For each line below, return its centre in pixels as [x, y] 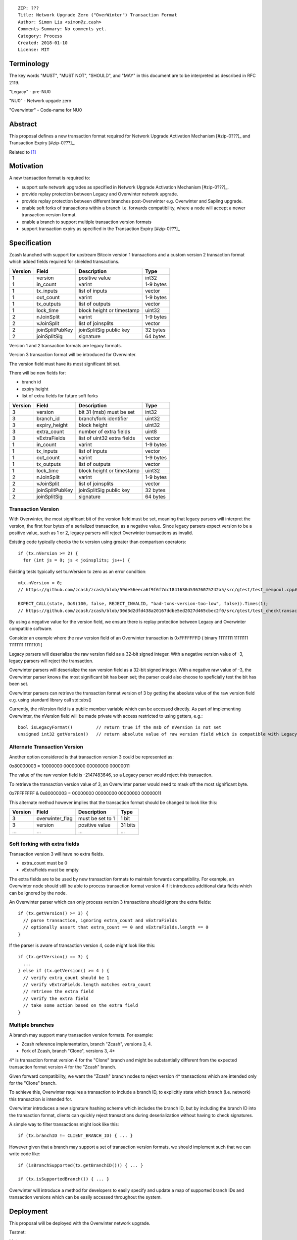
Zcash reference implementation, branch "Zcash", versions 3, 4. [87, 1044]
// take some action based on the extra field [80, 1005]
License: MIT [34, 50]
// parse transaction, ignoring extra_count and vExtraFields [100, 920]
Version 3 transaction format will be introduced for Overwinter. [73, 355]
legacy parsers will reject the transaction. [51, 661]
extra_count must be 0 [45, 863]
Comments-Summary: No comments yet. [62, 29]
